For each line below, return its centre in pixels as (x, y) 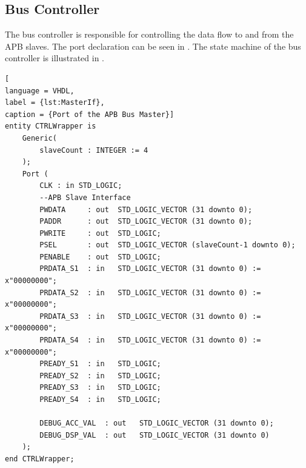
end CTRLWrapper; (40, 459)
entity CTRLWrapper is (51, 126)
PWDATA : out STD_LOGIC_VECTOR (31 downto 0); (146, 209)
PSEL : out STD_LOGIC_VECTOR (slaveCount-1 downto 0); (168, 245)
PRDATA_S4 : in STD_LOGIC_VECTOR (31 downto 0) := (150, 340)
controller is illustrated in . (55, 58)
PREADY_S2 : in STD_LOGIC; (100, 376)
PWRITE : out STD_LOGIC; (100, 233)
